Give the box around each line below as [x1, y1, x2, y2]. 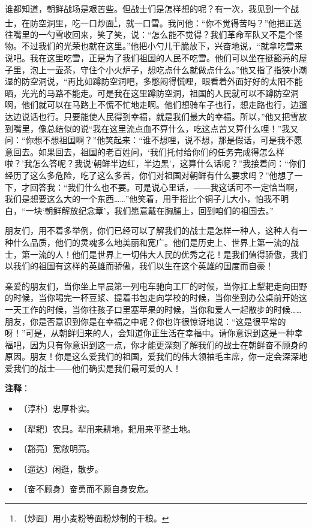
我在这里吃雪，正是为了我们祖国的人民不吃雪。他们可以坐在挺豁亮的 [29, 52, 299, 64]
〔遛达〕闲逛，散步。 [19, 462, 103, 475]
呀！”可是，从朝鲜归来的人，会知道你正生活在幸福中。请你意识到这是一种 [5, 327, 295, 339]
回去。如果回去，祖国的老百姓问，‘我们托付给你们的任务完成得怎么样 [13, 145, 284, 158]
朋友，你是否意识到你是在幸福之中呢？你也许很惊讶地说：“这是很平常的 [5, 315, 286, 327]
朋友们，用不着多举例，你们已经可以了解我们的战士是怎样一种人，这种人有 [5, 224, 299, 237]
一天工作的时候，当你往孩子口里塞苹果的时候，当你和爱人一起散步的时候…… [5, 303, 302, 315]
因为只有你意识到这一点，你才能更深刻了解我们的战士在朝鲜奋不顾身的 [29, 338, 307, 351]
